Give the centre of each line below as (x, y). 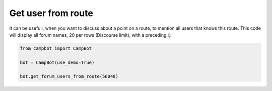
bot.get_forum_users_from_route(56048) (69, 76)
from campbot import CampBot (56, 48)
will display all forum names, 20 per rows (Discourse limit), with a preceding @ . (91, 35)
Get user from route (51, 13)
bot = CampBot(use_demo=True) (57, 62)
